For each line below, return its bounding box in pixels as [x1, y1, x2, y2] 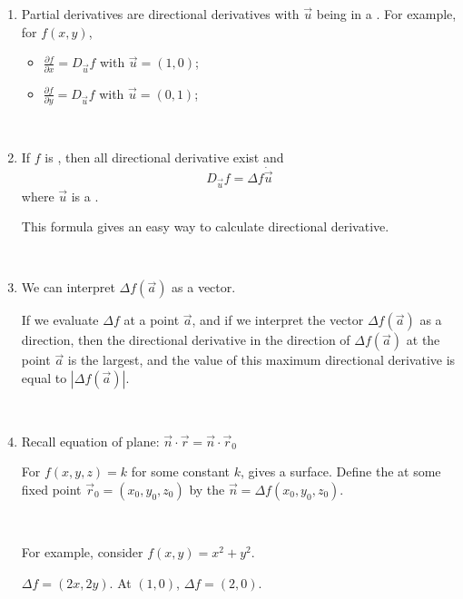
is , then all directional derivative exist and [44, 147, 284, 166]
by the [189, 479, 225, 498]
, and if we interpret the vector [192, 310, 364, 329]
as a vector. [172, 278, 236, 297]
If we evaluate [21, 310, 99, 329]
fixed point [21, 479, 82, 498]
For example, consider [21, 543, 143, 562]
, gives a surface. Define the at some [241, 462, 441, 481]
